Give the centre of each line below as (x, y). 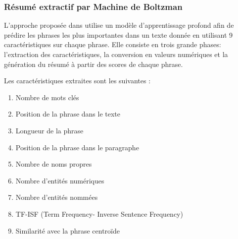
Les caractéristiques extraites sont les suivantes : (77, 81)
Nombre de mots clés (47, 97)
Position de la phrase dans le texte (68, 114)
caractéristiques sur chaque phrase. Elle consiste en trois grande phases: (113, 44)
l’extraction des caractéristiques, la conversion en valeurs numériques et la (116, 54)
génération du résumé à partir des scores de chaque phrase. (94, 64)
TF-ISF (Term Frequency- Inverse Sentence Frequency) (99, 213)
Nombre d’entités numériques (60, 180)
